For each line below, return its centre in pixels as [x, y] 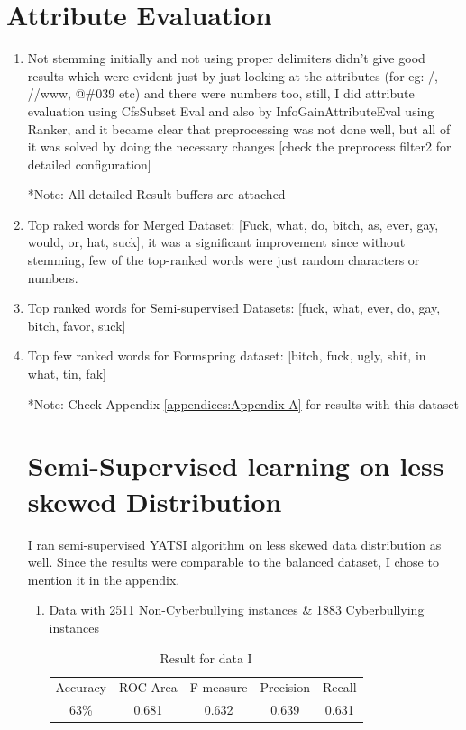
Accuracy [81, 687]
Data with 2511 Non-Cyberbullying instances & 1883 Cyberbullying [237, 610]
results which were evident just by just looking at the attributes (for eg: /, [233, 75]
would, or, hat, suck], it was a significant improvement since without [216, 242]
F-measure [219, 687]
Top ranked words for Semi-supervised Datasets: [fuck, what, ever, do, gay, [234, 308]
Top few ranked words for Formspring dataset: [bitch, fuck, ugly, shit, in [227, 356]
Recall [340, 687]
